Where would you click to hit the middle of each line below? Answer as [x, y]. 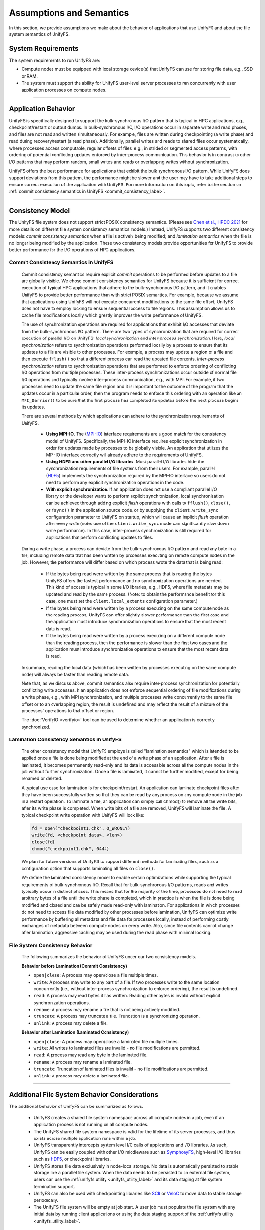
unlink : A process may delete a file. [71, 1023]
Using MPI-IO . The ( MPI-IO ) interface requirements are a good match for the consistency [136, 434]
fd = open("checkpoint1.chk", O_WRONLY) [81, 828]
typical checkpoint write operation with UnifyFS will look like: [83, 815]
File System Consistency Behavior [51, 946]
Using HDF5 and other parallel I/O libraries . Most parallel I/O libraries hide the [125, 461]
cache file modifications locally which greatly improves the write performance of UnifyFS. [112, 315]
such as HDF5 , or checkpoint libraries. [72, 1159]
